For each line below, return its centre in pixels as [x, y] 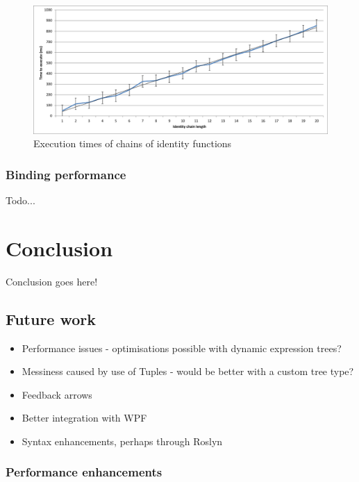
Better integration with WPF [84, 418]
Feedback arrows [57, 394]
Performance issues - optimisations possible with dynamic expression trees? [182, 348]
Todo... [20, 200]
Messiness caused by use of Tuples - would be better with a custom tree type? [188, 371]
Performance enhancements [84, 472]
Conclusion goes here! [52, 281]
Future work [51, 318]
